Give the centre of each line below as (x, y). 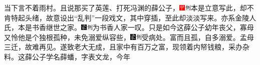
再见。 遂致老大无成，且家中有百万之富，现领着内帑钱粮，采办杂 (144, 47)
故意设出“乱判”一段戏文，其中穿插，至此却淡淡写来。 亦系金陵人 (151, 17)
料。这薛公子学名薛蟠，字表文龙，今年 (67, 56)
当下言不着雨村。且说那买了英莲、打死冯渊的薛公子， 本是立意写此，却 (125, 7)
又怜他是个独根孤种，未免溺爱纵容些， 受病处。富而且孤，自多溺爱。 (122, 37)
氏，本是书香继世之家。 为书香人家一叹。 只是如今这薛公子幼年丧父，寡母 (129, 27)
